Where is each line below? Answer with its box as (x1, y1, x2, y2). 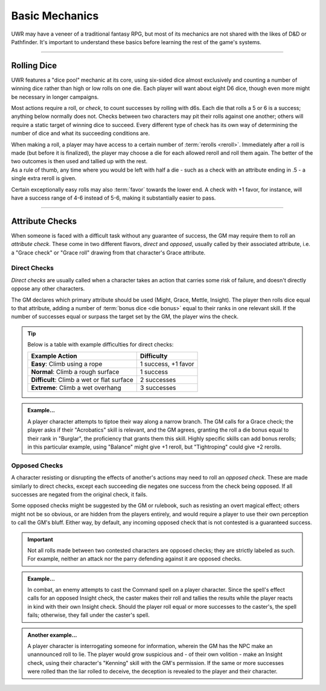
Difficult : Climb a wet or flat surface (31, 375, 134, 384)
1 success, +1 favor (139, 360, 194, 368)
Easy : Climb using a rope (31, 360, 103, 368)
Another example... (27, 631, 78, 638)
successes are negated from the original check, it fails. (11, 490, 148, 498)
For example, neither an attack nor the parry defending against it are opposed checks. (27, 555, 241, 562)
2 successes (139, 375, 176, 384)
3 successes (139, 384, 176, 392)
